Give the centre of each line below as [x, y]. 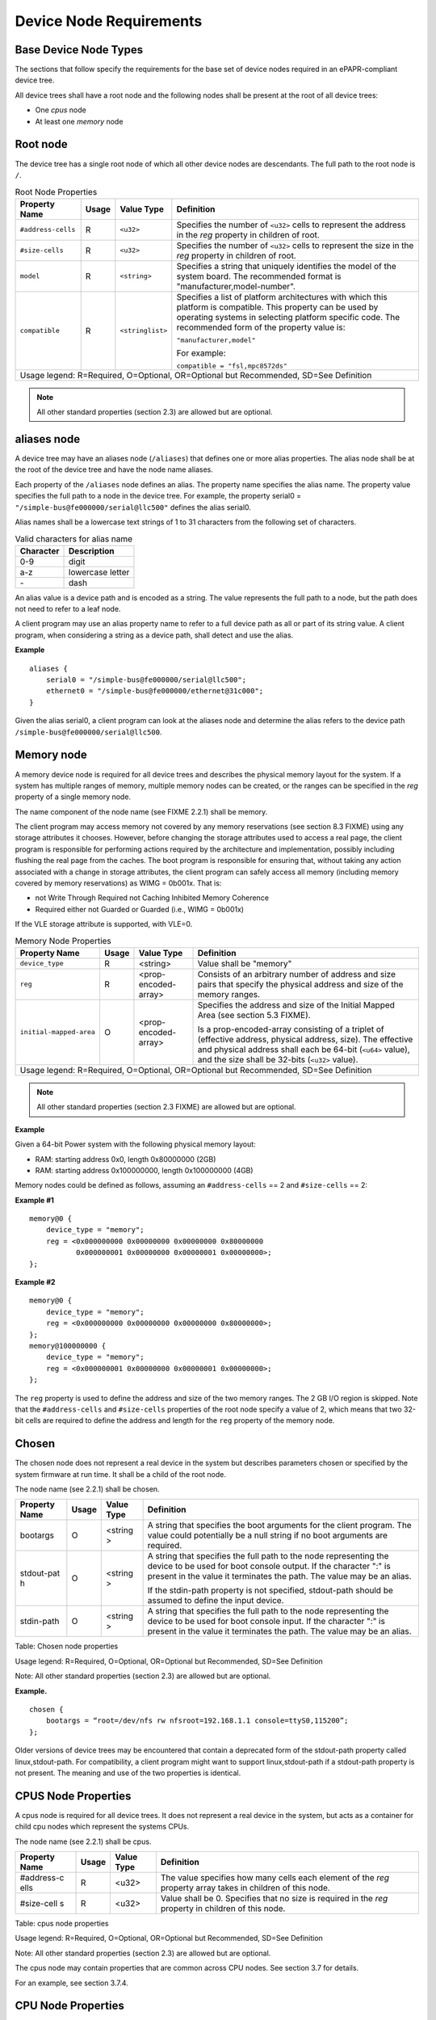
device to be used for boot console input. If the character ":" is [266, 1622]
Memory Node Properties [63, 941]
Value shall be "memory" [245, 963]
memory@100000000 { [68, 1346]
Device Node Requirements [109, 21]
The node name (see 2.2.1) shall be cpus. [83, 1841]
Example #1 [34, 1200]
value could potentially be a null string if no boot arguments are [267, 1535]
